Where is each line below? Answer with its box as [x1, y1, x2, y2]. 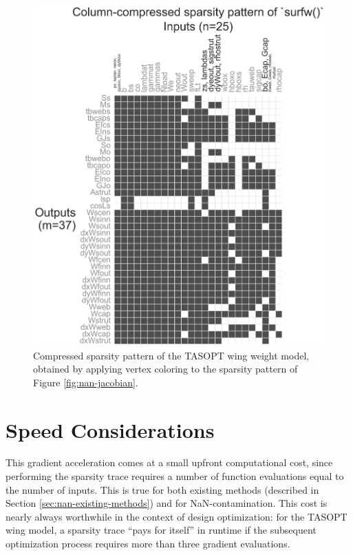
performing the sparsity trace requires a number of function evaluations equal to [6, 469, 344, 483]
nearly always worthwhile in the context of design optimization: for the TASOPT [6, 509, 347, 523]
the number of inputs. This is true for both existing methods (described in [6, 482, 319, 496]
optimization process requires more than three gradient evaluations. [6, 536, 290, 550]
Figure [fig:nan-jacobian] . [33, 375, 138, 389]
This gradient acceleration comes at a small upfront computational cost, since [6, 455, 333, 470]
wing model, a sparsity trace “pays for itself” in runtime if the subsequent [6, 523, 317, 537]
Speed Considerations [6, 415, 215, 443]
